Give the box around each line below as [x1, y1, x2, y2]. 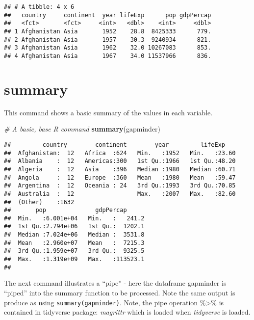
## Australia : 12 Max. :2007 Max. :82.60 [4, 190, 236, 197]
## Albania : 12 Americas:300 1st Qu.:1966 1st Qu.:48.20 [4, 158, 236, 165]
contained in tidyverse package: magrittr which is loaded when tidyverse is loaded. [4, 307, 251, 317]
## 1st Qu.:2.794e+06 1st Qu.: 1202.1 [4, 223, 145, 230]
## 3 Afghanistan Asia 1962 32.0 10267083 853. [4, 44, 211, 52]
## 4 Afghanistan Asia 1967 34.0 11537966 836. [4, 52, 211, 59]
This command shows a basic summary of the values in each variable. [4, 107, 213, 117]
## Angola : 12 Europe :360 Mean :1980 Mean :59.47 [4, 174, 236, 181]
